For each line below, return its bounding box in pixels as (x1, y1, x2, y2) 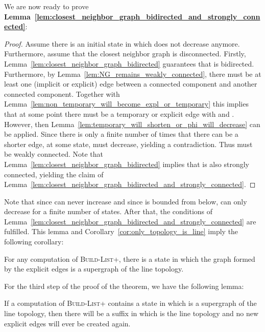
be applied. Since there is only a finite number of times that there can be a (4, 129, 238, 139)
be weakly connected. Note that (4, 149, 104, 159)
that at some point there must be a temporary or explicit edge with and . (4, 108, 234, 119)
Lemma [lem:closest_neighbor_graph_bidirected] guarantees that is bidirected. (4, 58, 254, 69)
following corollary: (4, 236, 64, 247)
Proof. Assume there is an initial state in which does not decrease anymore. (4, 38, 240, 49)
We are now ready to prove (4, 1, 89, 11)
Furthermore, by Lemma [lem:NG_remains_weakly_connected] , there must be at (4, 68, 261, 79)
